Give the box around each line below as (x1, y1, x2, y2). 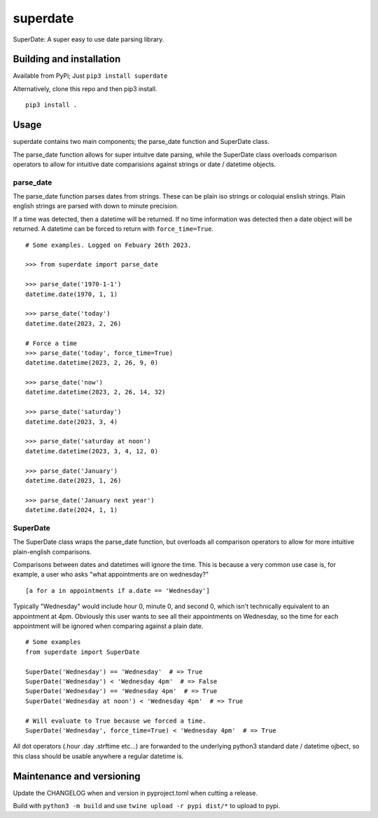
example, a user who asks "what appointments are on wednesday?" (13, 570, 209, 579)
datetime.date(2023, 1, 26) (25, 477, 122, 484)
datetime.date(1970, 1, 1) (25, 290, 118, 298)
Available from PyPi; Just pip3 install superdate (13, 72, 168, 80)
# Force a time (25, 339, 78, 347)
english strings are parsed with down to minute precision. (13, 202, 178, 210)
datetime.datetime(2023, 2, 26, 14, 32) (25, 388, 166, 396)
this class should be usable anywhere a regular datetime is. (13, 751, 184, 760)
